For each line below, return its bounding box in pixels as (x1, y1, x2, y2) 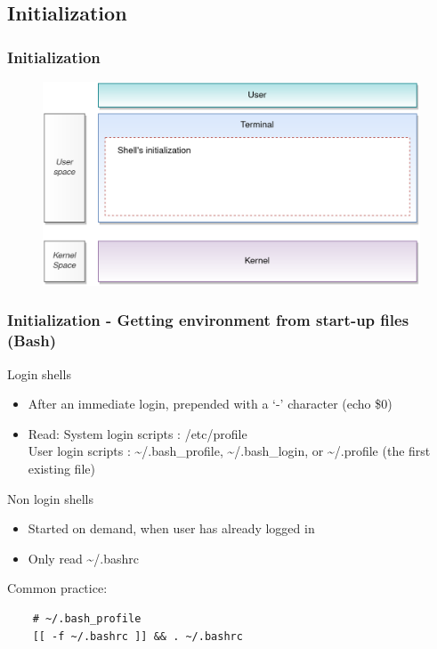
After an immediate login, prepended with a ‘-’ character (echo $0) (28, 394, 392, 413)
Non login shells (7, 489, 93, 507)
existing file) (28, 459, 95, 478)
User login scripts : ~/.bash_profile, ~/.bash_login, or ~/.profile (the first (28, 442, 431, 460)
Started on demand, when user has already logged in (28, 519, 315, 538)
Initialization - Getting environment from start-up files (7, 309, 409, 331)
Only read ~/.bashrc (28, 548, 140, 567)
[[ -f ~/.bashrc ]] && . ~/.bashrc (32, 629, 243, 643)
